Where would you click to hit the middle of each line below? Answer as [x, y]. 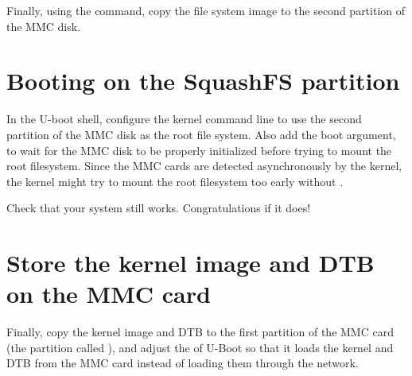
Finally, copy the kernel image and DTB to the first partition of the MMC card [200, 332]
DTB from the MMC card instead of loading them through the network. [183, 363]
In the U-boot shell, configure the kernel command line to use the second [184, 119]
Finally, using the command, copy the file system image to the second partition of [206, 10]
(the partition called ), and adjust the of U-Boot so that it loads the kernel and [200, 347]
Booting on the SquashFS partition [203, 81]
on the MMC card [109, 294]
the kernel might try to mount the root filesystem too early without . [175, 181]
